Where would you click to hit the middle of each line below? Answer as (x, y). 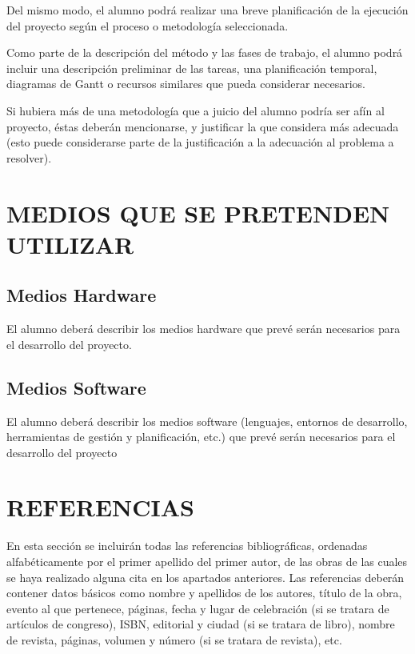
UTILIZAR (70, 244)
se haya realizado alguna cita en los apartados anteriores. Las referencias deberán (206, 577)
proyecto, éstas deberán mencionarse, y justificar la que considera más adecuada (203, 126)
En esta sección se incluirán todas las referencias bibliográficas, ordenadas (187, 546)
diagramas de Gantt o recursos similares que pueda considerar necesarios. (186, 84)
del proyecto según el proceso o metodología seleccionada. (148, 25)
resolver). (29, 157)
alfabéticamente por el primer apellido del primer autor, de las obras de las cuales (207, 561)
